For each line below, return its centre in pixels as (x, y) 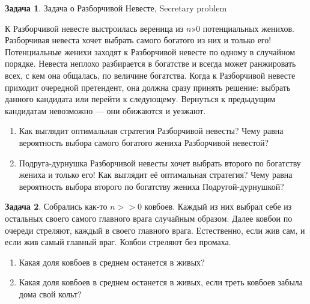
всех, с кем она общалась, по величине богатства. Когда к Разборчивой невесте (150, 75)
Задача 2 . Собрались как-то (56, 206)
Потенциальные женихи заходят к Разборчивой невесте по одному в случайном (150, 51)
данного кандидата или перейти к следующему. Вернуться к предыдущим (140, 99)
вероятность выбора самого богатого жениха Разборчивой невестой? (144, 142)
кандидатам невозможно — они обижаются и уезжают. (105, 110)
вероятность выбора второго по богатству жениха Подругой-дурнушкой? (151, 186)
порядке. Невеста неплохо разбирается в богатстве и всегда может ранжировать (150, 63)
